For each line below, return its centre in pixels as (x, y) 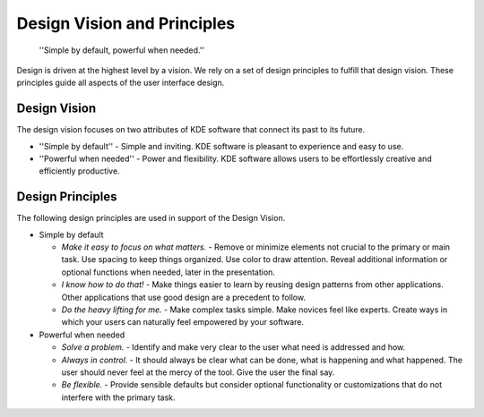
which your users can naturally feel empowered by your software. (183, 322)
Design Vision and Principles (126, 23)
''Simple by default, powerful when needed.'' (122, 50)
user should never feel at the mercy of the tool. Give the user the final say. (198, 372)
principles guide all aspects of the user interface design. (121, 83)
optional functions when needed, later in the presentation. (168, 272)
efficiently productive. (79, 171)
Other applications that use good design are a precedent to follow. (184, 297)
